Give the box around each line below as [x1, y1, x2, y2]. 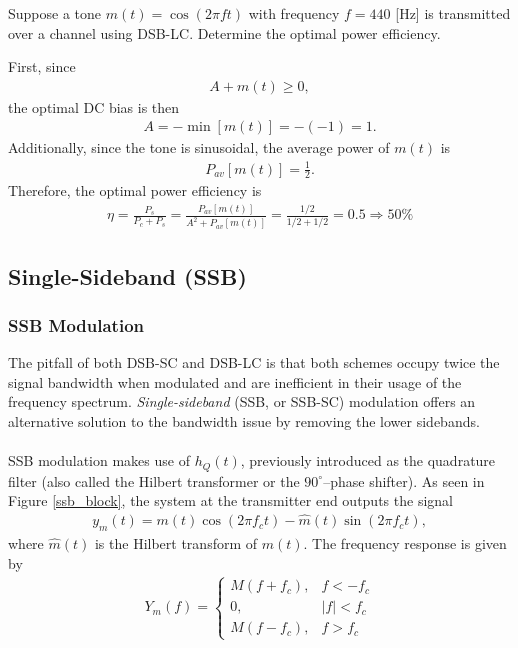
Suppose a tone [8, 3, 102, 23]
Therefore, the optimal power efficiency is [8, 180, 262, 201]
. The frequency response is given [303, 532, 507, 553]
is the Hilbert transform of [94, 532, 258, 553]
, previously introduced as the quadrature [240, 450, 496, 471]
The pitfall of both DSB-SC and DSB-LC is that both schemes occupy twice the [8, 352, 500, 373]
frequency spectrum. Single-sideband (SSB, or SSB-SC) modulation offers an [8, 391, 476, 412]
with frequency [248, 3, 340, 23]
